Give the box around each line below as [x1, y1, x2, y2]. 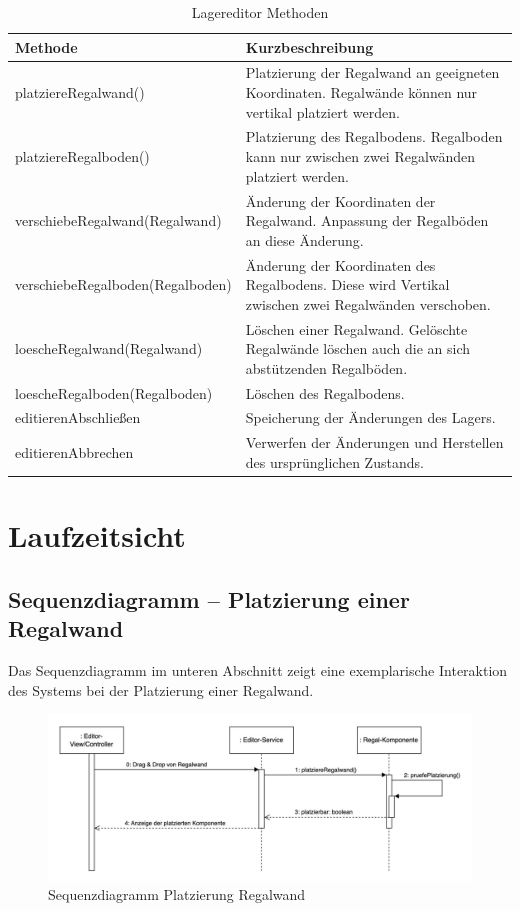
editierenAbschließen [15, 407, 141, 428]
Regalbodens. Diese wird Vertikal [245, 274, 450, 295]
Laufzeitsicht [8, 515, 186, 556]
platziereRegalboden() [15, 146, 150, 167]
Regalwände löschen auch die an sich [245, 338, 471, 359]
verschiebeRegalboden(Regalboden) [15, 274, 232, 295]
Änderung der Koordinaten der [245, 190, 436, 211]
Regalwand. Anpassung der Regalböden [245, 210, 489, 231]
